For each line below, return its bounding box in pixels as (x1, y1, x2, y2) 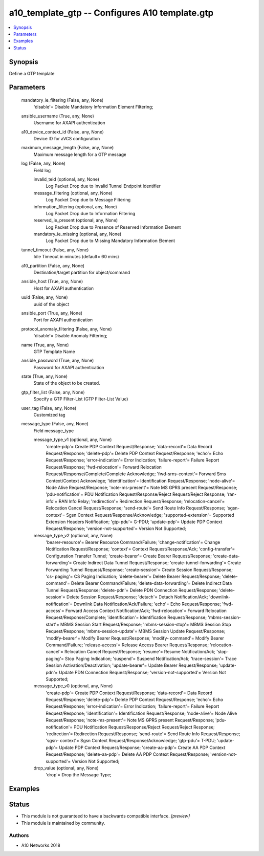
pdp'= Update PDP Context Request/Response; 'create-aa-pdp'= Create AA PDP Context (45, 745, 226, 750)
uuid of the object (33, 301, 69, 307)
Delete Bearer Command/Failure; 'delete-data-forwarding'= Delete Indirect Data (71, 580, 232, 586)
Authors (9, 832, 29, 839)
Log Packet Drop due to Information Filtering (45, 210, 135, 216)
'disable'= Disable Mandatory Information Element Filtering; (33, 104, 154, 110)
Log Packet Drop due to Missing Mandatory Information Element (45, 238, 176, 244)
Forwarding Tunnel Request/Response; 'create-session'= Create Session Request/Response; (45, 567, 233, 572)
